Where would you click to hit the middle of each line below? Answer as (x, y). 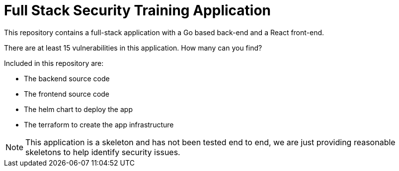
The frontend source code (67, 94)
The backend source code (67, 78)
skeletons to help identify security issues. (103, 152)
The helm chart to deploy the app (78, 109)
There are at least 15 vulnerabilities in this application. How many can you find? (133, 48)
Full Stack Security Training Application (138, 10)
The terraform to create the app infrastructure (99, 124)
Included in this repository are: (54, 63)
